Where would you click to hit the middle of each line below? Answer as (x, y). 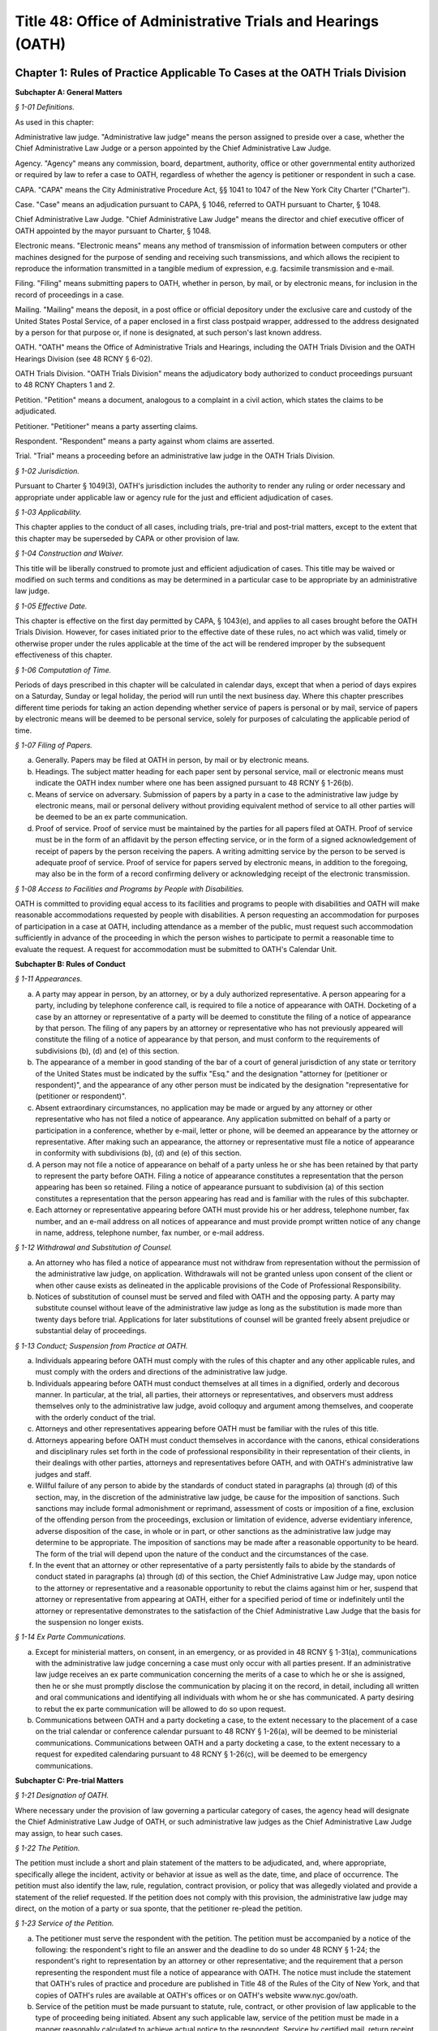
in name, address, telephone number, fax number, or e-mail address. (150, 1233)
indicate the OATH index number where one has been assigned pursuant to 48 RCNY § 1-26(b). (195, 783)
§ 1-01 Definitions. (45, 107)
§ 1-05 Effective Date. (51, 606)
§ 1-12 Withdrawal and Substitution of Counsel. (94, 1248)
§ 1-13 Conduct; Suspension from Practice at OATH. (101, 1345)
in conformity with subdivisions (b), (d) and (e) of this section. (139, 1153)
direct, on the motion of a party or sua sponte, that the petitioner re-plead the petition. (159, 1908)
